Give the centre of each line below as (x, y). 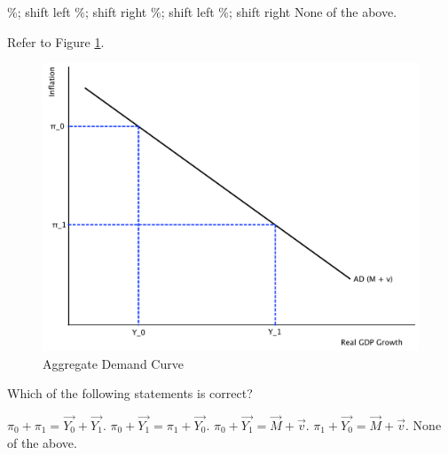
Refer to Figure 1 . (56, 41)
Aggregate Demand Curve (113, 363)
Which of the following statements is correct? (130, 393)
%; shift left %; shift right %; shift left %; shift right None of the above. (202, 12)
